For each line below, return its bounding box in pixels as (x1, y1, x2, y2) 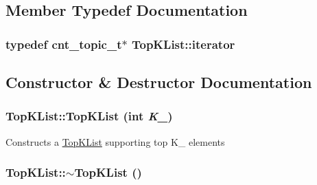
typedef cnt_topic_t (5, 35, 122, 52)
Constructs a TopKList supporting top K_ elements (5, 134, 225, 149)
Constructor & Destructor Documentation (5, 72, 312, 93)
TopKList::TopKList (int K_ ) (5, 107, 173, 124)
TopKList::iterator (131, 35, 235, 52)
